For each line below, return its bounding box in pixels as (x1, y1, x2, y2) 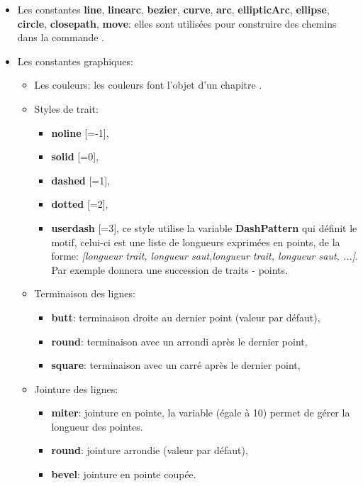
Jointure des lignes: (34, 381, 118, 396)
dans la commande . (17, 30, 104, 45)
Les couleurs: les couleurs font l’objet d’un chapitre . (34, 77, 262, 92)
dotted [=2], (51, 197, 108, 211)
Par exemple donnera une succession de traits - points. (51, 262, 288, 277)
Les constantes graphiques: (17, 53, 133, 68)
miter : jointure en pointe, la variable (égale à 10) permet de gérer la (51, 405, 350, 420)
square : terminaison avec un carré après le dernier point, (51, 358, 301, 372)
